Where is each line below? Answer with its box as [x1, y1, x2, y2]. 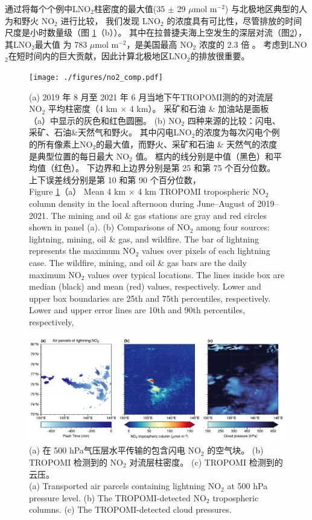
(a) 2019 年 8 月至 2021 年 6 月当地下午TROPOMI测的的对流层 [29, 90, 273, 103]
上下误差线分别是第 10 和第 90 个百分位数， [29, 173, 201, 186]
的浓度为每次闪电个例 [195, 126, 280, 138]
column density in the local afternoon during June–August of [29, 197, 255, 209]
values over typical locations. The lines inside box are [88, 268, 285, 281]
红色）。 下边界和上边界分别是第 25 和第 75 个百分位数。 [54, 161, 276, 174]
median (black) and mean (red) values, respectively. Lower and [29, 280, 261, 293]
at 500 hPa [227, 479, 268, 492]
